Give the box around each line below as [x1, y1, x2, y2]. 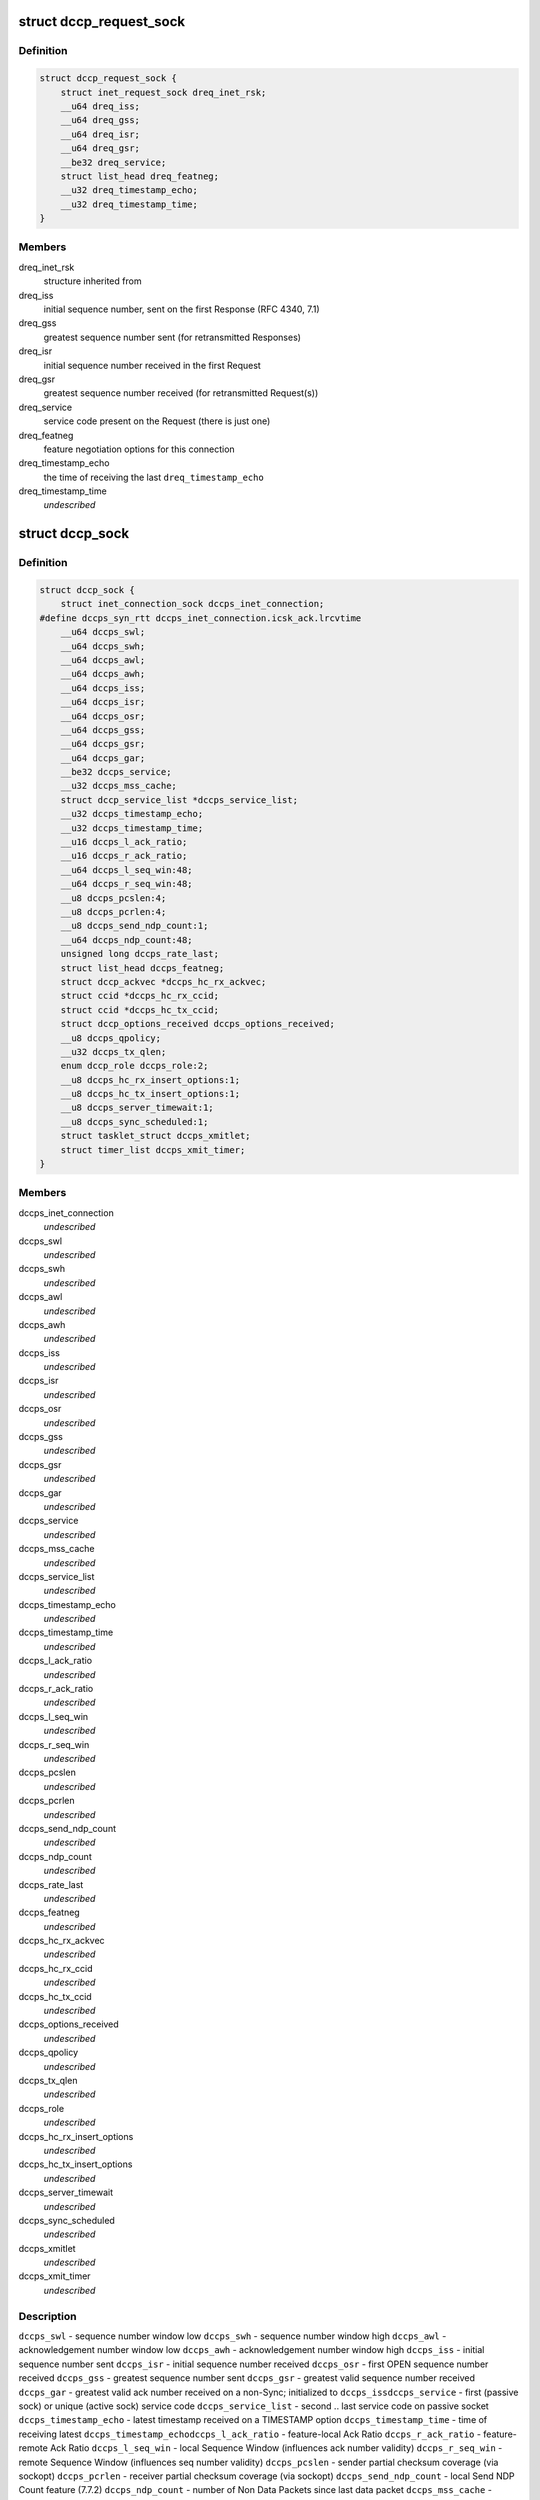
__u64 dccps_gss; [60, 724, 146, 735]
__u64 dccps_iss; [60, 682, 146, 694]
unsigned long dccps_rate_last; [60, 948, 220, 960]
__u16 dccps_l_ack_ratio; [60, 836, 188, 848]
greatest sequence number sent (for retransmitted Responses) [43, 331, 302, 343]
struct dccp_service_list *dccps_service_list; [60, 794, 299, 805]
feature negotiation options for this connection [43, 443, 235, 455]
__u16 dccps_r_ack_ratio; [60, 850, 188, 862]
